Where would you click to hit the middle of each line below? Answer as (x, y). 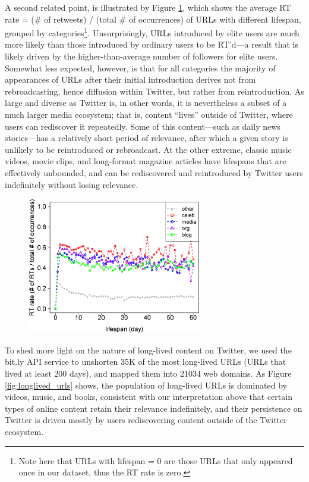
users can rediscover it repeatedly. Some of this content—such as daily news (143, 126)
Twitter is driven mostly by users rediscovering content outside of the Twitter (146, 420)
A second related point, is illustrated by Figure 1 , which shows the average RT (148, 7)
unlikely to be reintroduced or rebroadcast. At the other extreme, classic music (148, 149)
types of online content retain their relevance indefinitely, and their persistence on (154, 408)
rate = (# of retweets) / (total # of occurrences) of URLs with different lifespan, (153, 19)
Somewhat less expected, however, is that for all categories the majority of (140, 68)
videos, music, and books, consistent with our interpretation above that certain (149, 397)
